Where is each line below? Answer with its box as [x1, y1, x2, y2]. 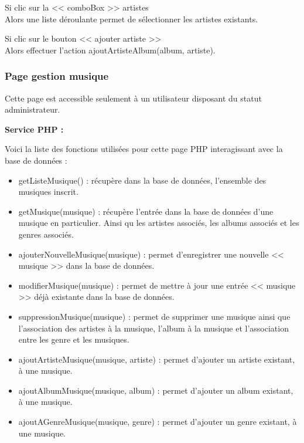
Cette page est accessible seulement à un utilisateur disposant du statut [5, 92, 262, 104]
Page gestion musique [5, 69, 109, 83]
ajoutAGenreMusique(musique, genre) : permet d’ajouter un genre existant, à [18, 415, 297, 428]
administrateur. [5, 103, 60, 116]
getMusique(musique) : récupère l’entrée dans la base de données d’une [18, 205, 274, 217]
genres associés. [18, 228, 74, 240]
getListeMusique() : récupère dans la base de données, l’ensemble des [18, 174, 267, 186]
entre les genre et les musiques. [18, 333, 129, 346]
